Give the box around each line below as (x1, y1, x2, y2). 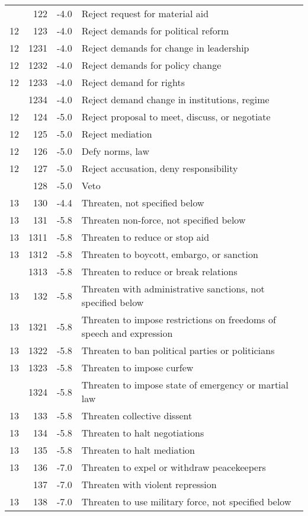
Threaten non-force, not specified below (81, 213, 246, 227)
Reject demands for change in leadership (81, 41, 249, 55)
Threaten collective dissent (81, 409, 192, 422)
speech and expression (81, 326, 173, 340)
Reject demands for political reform (81, 24, 229, 37)
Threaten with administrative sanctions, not (81, 282, 265, 295)
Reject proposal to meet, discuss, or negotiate (81, 110, 271, 123)
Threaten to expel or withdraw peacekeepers (81, 460, 266, 474)
